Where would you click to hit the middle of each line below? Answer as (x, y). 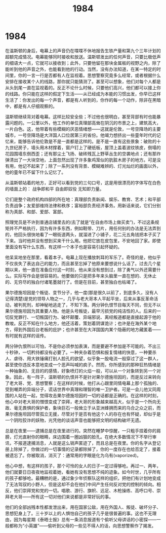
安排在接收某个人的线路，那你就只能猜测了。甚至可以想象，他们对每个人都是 (83, 81)
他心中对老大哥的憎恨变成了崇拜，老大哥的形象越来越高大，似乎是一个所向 (81, 401)
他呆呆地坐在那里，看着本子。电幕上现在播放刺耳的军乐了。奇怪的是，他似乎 (83, 257)
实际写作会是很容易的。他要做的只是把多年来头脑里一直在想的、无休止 (85, 276)
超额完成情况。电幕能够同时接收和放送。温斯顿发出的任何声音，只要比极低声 (83, 57)
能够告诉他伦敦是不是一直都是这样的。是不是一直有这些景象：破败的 (87, 141)
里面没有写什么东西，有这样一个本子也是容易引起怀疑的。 (63, 247)
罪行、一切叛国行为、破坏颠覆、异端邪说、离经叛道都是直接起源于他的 (89, 317)
